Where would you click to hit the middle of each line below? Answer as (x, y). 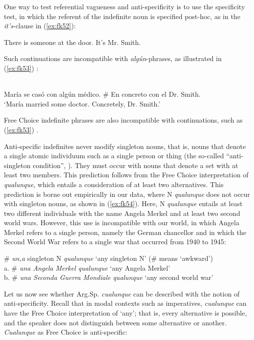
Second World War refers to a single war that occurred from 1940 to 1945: (115, 242)
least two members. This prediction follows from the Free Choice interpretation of (126, 175)
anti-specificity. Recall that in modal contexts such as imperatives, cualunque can (125, 303)
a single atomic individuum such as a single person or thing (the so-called (114, 156)
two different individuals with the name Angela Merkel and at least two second (122, 213)
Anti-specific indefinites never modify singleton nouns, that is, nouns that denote (125, 146)
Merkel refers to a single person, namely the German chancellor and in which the (125, 232)
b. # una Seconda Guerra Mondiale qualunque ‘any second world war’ (109, 277)
